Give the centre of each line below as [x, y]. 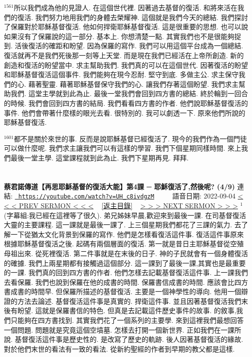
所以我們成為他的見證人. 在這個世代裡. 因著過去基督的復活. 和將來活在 [126, 7]
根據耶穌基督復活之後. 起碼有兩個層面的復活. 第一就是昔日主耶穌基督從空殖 [124, 244]
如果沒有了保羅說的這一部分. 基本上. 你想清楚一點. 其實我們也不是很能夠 [119, 36]
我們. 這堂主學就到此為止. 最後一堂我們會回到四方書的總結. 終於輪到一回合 [129, 93]
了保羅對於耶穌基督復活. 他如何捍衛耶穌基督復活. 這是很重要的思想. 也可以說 [126, 27]
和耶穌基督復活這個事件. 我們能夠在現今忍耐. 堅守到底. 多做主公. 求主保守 [121, 74]
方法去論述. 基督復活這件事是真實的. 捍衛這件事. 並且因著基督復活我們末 [133, 301]
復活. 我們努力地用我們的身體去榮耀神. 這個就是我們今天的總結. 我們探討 [133, 17]
